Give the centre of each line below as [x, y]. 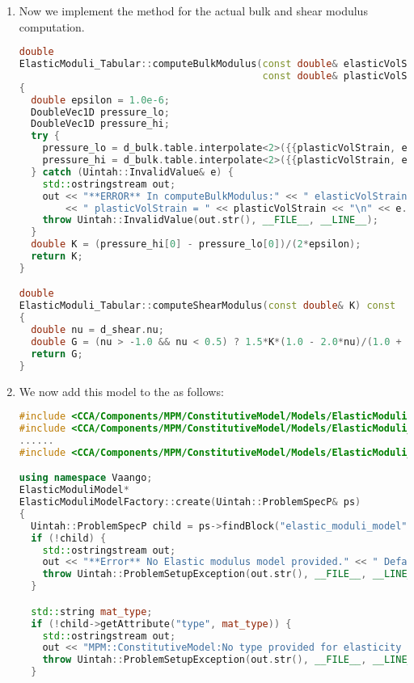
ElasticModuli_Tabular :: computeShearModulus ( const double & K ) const [207, 306]
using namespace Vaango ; [86, 478]
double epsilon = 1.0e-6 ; [100, 100]
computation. [52, 26]
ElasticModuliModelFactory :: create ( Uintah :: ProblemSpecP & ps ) [190, 502]
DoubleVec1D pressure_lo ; [100, 112]
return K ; [57, 257]
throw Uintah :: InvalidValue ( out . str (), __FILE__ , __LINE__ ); [210, 220]
